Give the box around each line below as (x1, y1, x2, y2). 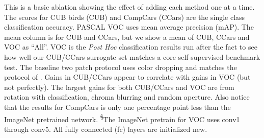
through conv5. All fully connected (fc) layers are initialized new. (4, 123, 207, 134)
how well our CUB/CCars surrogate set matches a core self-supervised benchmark (4, 51, 260, 62)
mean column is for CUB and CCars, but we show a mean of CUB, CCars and (4, 31, 250, 42)
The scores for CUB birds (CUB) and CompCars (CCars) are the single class (4, 11, 245, 22)
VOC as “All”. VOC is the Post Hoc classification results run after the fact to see (4, 41, 257, 52)
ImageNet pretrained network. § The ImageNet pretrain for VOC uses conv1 (4, 112, 240, 124)
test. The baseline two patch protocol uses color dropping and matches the (4, 61, 237, 72)
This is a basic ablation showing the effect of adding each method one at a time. (4, 2, 255, 12)
